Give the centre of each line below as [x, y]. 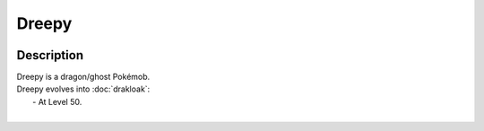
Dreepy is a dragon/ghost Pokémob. [83, 77]
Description [50, 55]
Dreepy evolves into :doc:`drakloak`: [83, 89]
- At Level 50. [57, 101]
